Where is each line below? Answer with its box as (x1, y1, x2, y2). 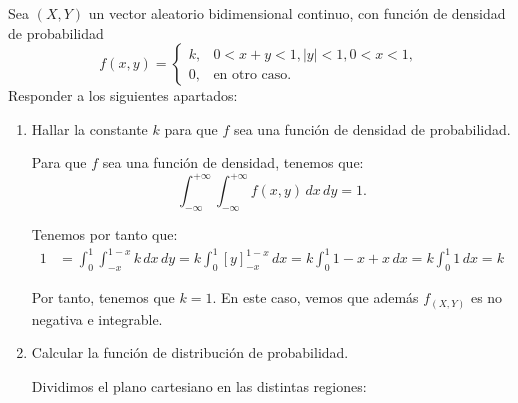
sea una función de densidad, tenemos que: (102, 152, 364, 173)
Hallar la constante (31, 118, 148, 139)
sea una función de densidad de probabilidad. (233, 118, 511, 139)
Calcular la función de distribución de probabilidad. (31, 342, 349, 363)
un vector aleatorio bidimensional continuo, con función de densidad (88, 3, 506, 23)
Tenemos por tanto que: (31, 224, 178, 245)
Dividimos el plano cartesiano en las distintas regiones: (31, 375, 367, 396)
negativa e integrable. (31, 308, 163, 329)
